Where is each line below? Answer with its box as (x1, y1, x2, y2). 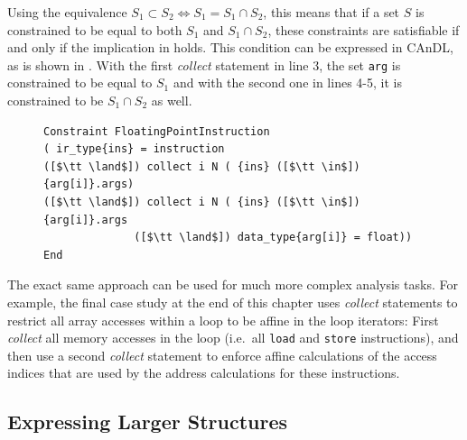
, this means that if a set (263, 3, 400, 21)
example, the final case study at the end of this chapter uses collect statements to (7, 292, 458, 311)
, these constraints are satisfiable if (267, 20, 460, 39)
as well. (151, 91, 192, 110)
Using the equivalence (7, 3, 127, 21)
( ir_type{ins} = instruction (43, 142, 225, 156)
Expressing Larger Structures (7, 408, 288, 435)
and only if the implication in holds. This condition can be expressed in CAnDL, (7, 38, 453, 57)
